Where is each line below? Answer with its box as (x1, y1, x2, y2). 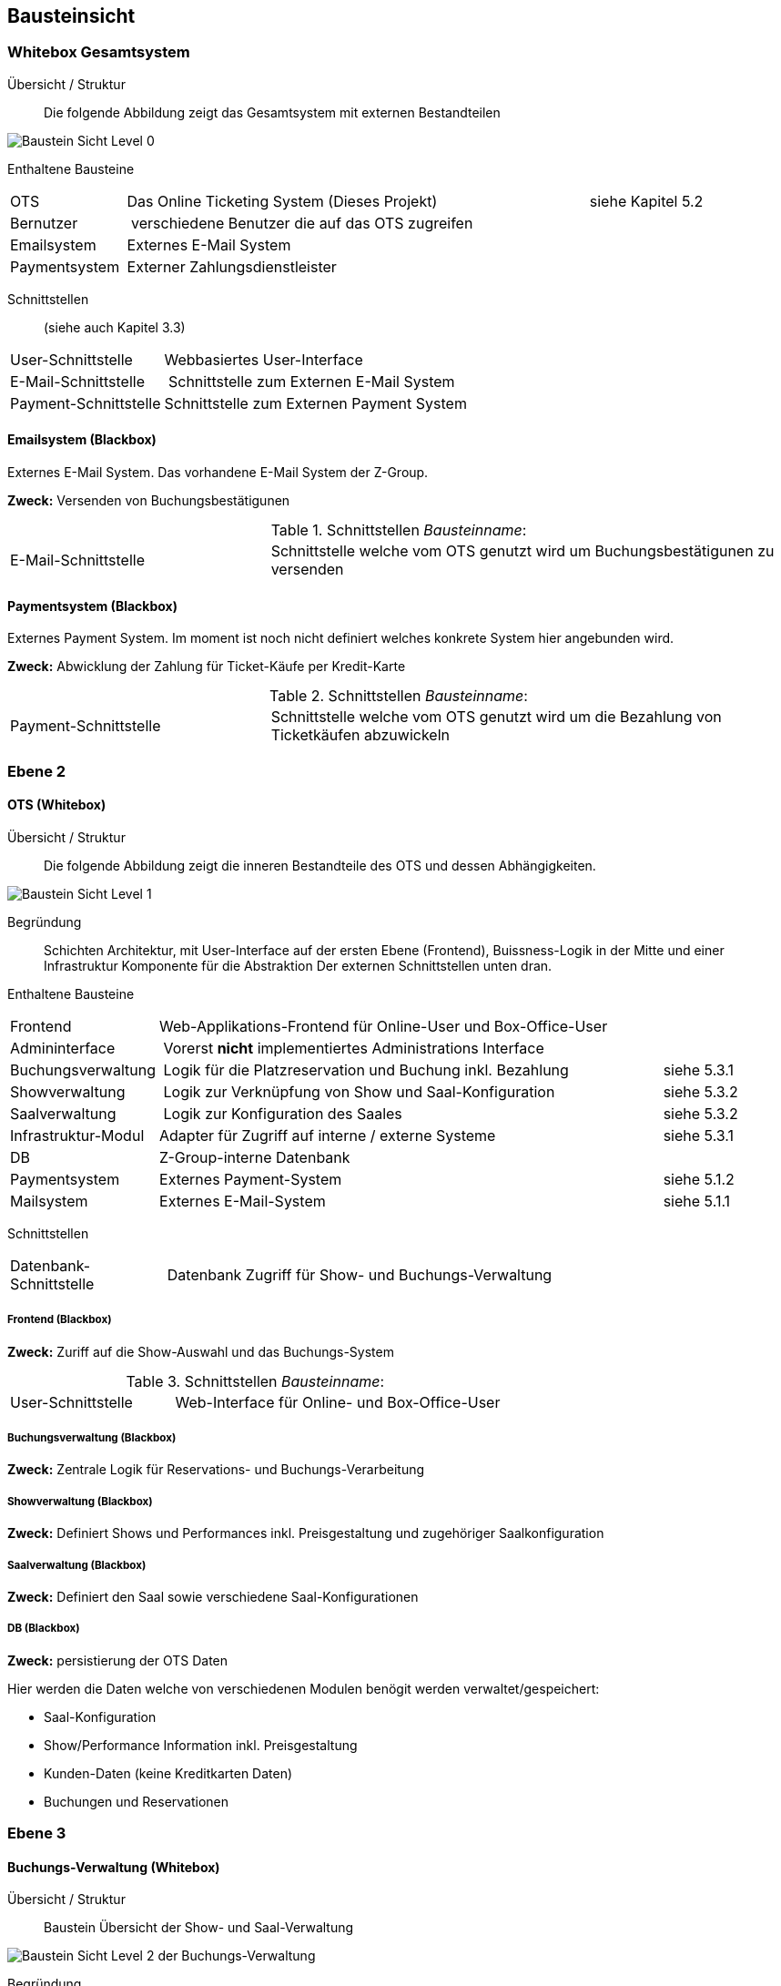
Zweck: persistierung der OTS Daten (7, 1652, 228, 1668)
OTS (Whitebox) (7, 797, 106, 813)
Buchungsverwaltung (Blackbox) (7, 1431, 177, 1444)
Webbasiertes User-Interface (164, 350, 363, 369)
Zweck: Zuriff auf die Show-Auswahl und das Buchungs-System (7, 1343, 394, 1360)
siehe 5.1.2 (663, 1169, 735, 1188)
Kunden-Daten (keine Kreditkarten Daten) (44, 1765, 293, 1781)
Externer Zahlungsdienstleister (127, 257, 337, 276)
